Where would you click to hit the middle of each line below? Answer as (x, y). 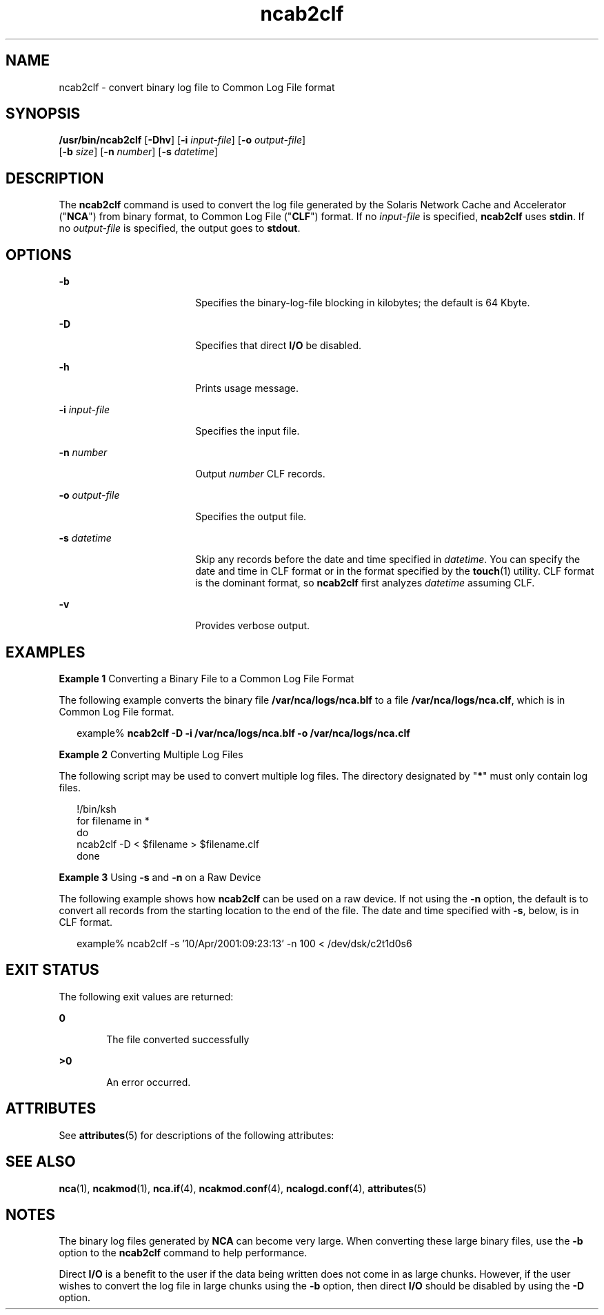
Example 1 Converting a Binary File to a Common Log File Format (207, 678)
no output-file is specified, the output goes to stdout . (180, 228)
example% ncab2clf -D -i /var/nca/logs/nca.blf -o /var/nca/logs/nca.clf (243, 733)
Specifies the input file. (248, 431)
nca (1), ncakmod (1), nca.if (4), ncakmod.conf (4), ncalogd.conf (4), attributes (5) (243, 1188)
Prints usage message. (247, 388)
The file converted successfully (178, 1039)
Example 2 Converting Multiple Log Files (151, 754)
